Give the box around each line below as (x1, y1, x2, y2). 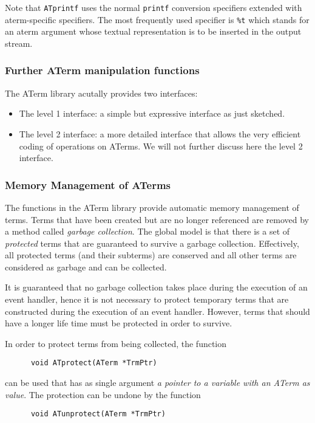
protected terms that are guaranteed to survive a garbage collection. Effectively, (5, 236, 299, 249)
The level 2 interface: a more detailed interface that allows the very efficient (19, 127, 301, 140)
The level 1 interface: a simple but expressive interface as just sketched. (19, 107, 285, 120)
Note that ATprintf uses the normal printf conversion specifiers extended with (5, 1, 302, 13)
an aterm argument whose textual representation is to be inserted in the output (5, 25, 302, 38)
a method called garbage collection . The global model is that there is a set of (5, 225, 290, 238)
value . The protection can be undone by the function (5, 388, 201, 401)
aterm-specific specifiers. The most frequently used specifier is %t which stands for (5, 13, 310, 26)
